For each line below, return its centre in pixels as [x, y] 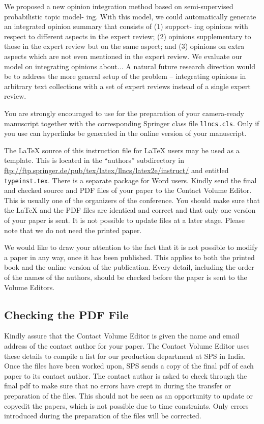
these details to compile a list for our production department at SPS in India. [125, 356]
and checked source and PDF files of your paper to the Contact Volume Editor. [128, 190]
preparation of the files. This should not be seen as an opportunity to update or [129, 395]
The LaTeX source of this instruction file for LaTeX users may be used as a [122, 150]
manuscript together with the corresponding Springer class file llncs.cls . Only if [132, 123]
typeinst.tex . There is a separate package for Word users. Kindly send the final [130, 180]
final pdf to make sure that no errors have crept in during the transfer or [118, 386]
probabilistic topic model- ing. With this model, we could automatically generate [130, 16]
